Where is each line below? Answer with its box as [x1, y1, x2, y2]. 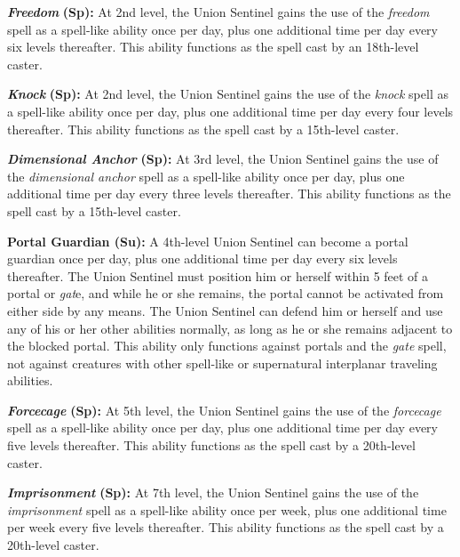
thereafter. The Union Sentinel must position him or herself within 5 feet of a [7, 266, 429, 285]
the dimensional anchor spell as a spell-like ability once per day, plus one [7, 166, 405, 185]
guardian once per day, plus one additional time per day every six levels [7, 249, 398, 268]
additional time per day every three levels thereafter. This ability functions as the [7, 184, 451, 203]
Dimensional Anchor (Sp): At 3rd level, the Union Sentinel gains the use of [7, 149, 439, 168]
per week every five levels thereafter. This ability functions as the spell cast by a [7, 518, 444, 537]
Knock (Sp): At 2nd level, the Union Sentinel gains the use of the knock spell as [7, 85, 448, 103]
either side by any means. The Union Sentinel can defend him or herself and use [7, 301, 443, 319]
